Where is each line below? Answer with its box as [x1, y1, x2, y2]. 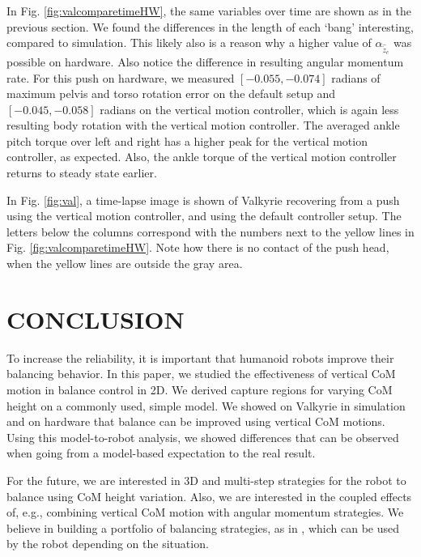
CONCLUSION [6, 302, 185, 335]
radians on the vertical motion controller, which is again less [100, 100, 399, 117]
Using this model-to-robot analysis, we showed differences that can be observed [6, 428, 399, 445]
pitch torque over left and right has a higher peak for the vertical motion [6, 132, 368, 149]
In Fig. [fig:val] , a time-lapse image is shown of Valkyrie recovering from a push [6, 191, 400, 208]
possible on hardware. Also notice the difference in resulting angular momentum [6, 53, 404, 70]
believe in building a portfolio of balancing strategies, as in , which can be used [6, 519, 399, 536]
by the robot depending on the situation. [6, 535, 209, 552]
